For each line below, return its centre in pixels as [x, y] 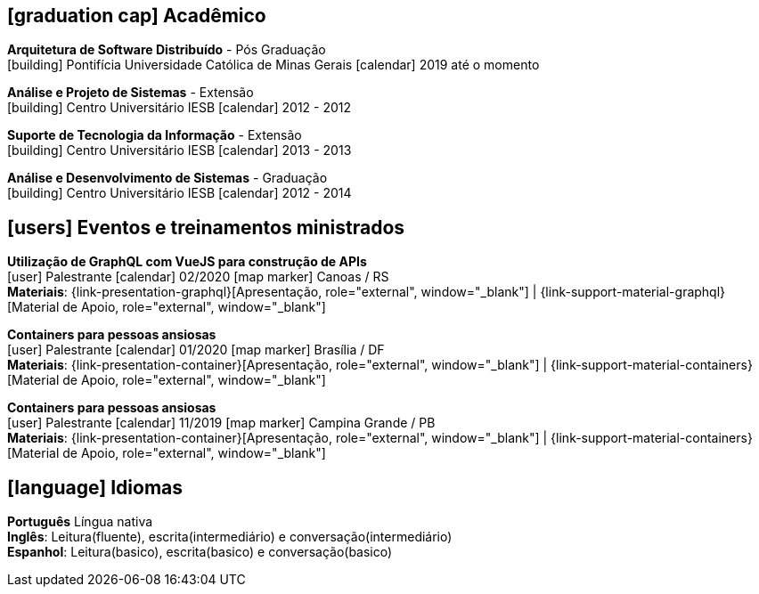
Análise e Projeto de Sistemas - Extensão [131, 93]
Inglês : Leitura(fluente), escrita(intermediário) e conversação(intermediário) [230, 537]
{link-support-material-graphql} [633, 292]
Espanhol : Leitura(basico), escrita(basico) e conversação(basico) [200, 552]
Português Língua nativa [80, 522]
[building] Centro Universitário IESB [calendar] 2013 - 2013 [180, 151]
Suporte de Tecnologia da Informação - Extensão [155, 135]
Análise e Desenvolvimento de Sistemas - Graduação [167, 178]
